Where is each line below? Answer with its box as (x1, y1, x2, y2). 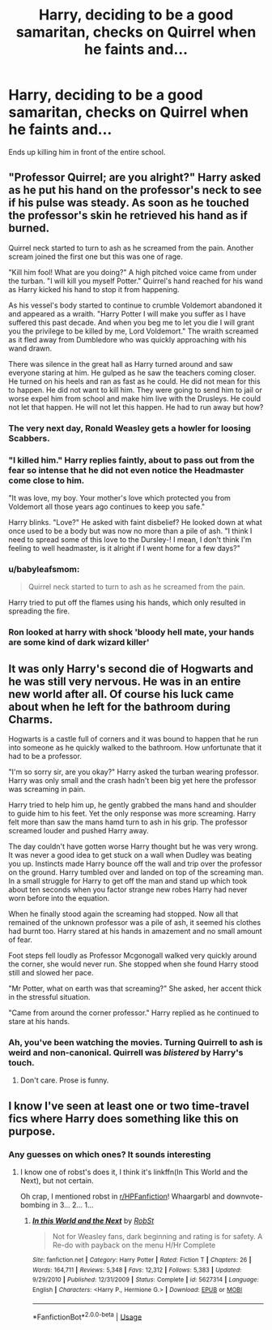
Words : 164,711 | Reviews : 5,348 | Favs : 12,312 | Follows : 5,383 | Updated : (32, 1266, 242, 1274)
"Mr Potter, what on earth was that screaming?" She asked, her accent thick (8, 984, 262, 993)
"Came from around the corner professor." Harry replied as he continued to (8, 1008, 260, 1018)
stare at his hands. (8, 1017, 70, 1026)
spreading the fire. (8, 606, 70, 616)
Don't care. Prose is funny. (19, 1075, 109, 1085)
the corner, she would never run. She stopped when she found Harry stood (8, 959, 259, 969)
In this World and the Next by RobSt (32, 1216, 155, 1225)
